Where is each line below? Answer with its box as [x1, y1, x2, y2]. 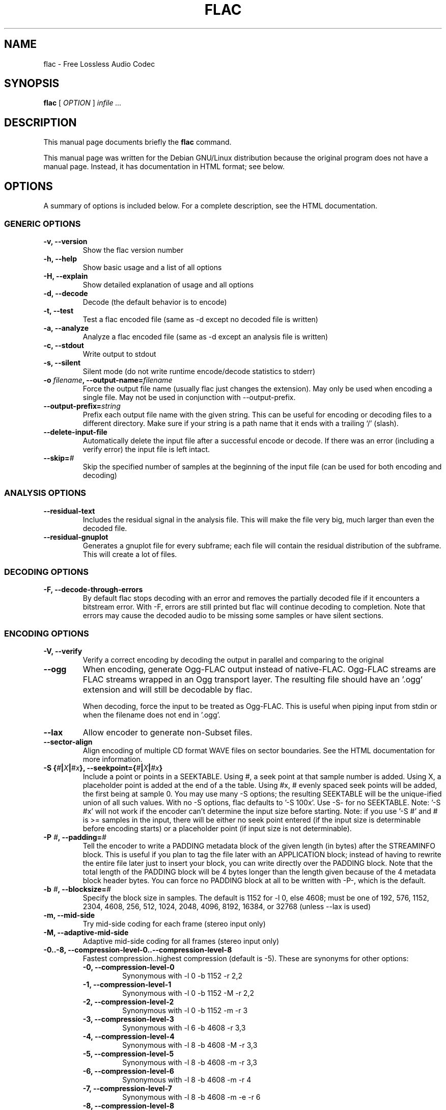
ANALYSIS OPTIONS [4, 488, 87, 498]
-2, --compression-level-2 [82, 997, 174, 1007]
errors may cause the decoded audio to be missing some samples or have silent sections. [82, 611, 383, 620]
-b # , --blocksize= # [43, 885, 111, 894]
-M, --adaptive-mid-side [43, 928, 129, 937]
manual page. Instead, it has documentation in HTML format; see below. [43, 162, 285, 171]
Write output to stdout [82, 349, 156, 358]
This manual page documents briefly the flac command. [43, 138, 232, 147]
